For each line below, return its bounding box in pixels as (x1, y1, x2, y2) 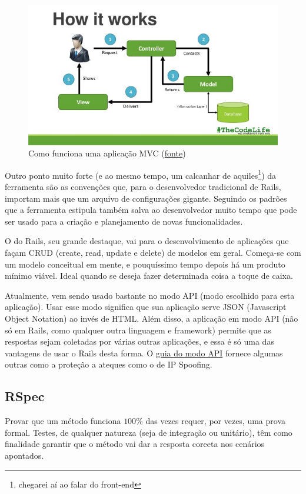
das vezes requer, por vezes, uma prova (145, 415, 286, 427)
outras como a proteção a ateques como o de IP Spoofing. (5, 358, 212, 370)
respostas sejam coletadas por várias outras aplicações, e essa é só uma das (5, 335, 274, 348)
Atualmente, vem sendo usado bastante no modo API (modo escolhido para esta (5, 289, 295, 301)
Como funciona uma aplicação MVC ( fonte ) (28, 147, 186, 159)
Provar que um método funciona (5, 415, 121, 427)
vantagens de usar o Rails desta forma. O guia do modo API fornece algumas (5, 346, 283, 359)
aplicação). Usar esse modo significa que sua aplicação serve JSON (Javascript (5, 301, 287, 313)
